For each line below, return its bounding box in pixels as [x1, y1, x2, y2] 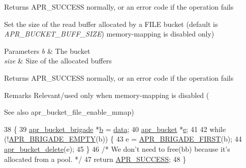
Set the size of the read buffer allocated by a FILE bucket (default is [4, 18, 218, 29]
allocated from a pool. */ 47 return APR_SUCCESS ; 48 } [4, 153, 187, 164]
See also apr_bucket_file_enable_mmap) [4, 107, 134, 117]
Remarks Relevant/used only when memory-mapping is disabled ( [4, 89, 209, 100]
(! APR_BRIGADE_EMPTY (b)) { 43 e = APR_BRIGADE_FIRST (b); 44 [4, 133, 242, 144]
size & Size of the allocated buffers [4, 55, 112, 66]
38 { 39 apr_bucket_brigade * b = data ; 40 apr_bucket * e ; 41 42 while [4, 123, 226, 134]
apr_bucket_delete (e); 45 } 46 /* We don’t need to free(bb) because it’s [4, 143, 230, 154]
